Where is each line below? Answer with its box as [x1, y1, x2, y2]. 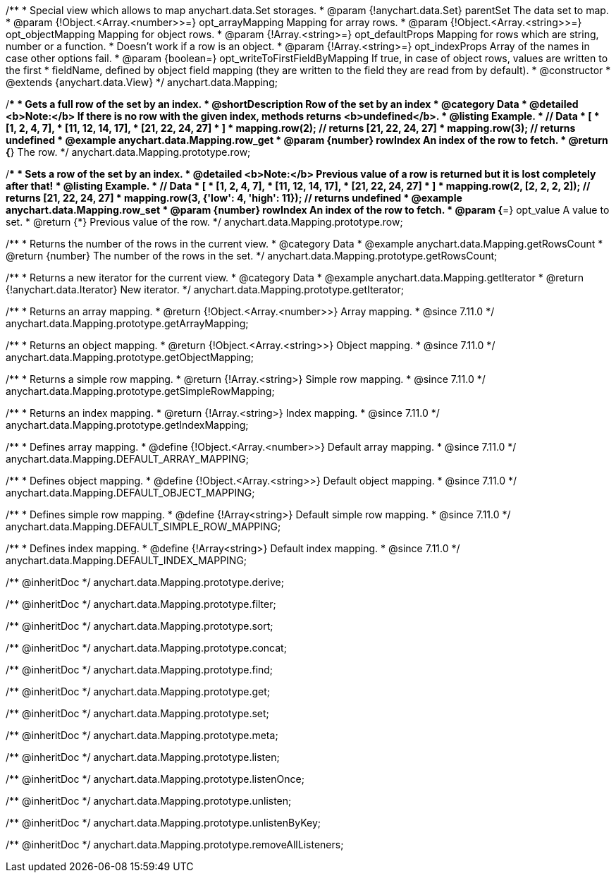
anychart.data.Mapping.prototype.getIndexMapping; [6, 419, 249, 431]
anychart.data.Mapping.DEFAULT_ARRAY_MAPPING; [6, 453, 250, 465]
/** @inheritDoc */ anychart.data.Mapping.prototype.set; [6, 707, 269, 719]
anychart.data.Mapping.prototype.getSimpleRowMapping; [6, 385, 275, 397]
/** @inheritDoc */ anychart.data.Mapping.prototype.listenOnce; [6, 773, 304, 785]
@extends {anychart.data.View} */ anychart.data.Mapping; [6, 76, 278, 88]
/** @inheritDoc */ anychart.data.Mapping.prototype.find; [6, 664, 273, 676]
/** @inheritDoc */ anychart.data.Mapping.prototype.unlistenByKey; [6, 817, 321, 829]
